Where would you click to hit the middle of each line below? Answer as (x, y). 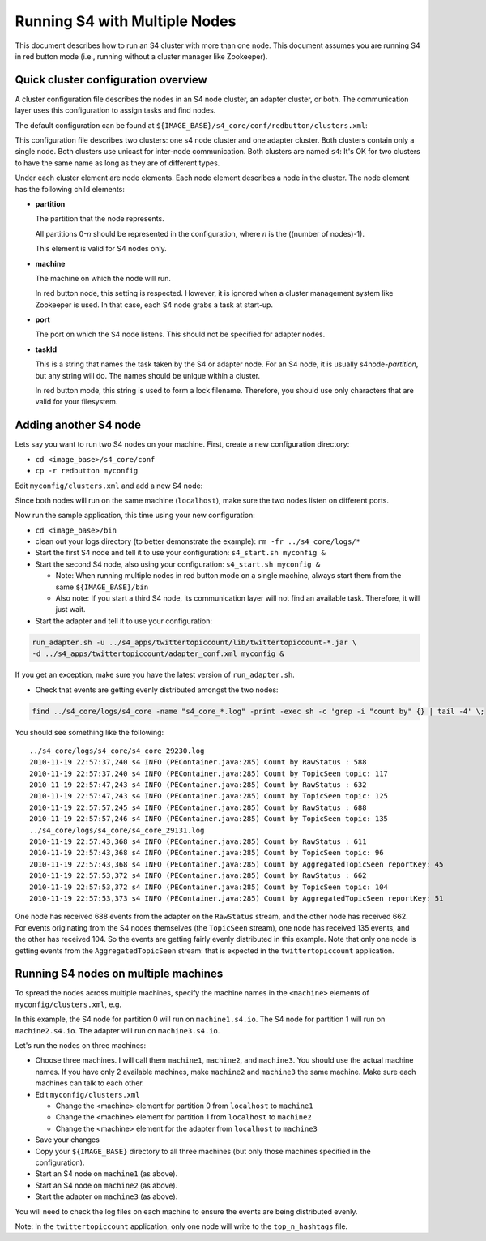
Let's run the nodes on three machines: (81, 1046)
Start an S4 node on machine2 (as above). (107, 1185)
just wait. (70, 610)
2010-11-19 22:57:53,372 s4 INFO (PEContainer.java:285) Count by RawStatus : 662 (198, 876)
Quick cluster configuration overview (111, 80)
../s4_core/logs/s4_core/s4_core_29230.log (117, 751)
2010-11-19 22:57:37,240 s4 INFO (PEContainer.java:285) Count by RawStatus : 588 (198, 762)
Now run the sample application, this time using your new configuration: (135, 516)
